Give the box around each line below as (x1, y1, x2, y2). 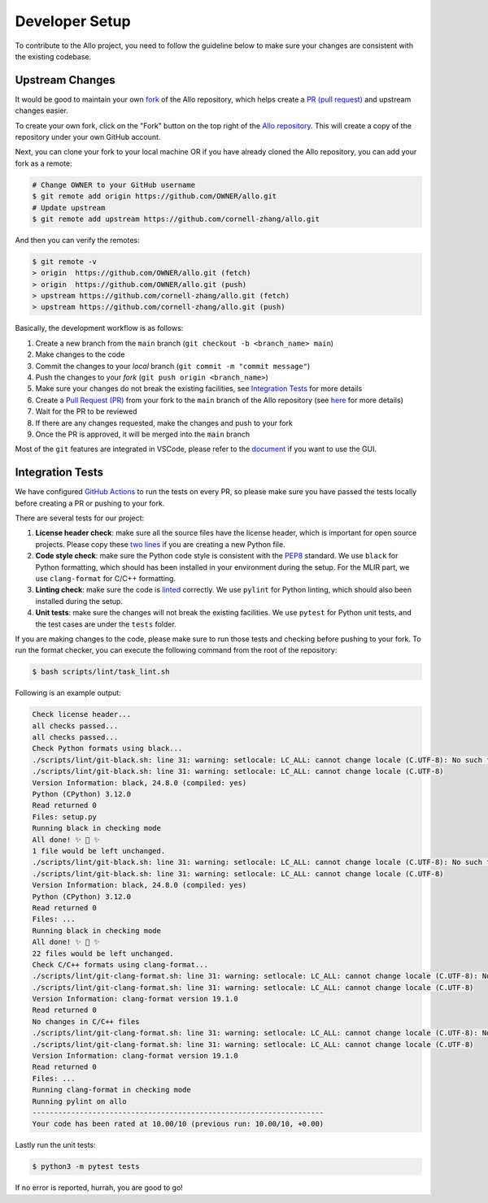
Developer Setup (15, 12, 131, 30)
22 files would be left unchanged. (32, 949, 174, 958)
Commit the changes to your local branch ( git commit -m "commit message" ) (35, 361, 311, 371)
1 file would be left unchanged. (32, 846, 166, 855)
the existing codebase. (15, 51, 92, 61)
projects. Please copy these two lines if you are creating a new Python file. (35, 539, 285, 549)
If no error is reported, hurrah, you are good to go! (15, 1183, 183, 1192)
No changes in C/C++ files (32, 1017, 140, 1026)
